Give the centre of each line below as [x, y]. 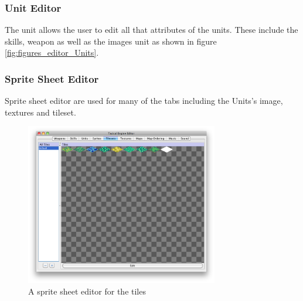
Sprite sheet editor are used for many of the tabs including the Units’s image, [144, 101]
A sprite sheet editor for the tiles [87, 291]
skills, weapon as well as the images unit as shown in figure [111, 41]
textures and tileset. [40, 112]
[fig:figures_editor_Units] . [52, 53]
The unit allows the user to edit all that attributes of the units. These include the [151, 30]
